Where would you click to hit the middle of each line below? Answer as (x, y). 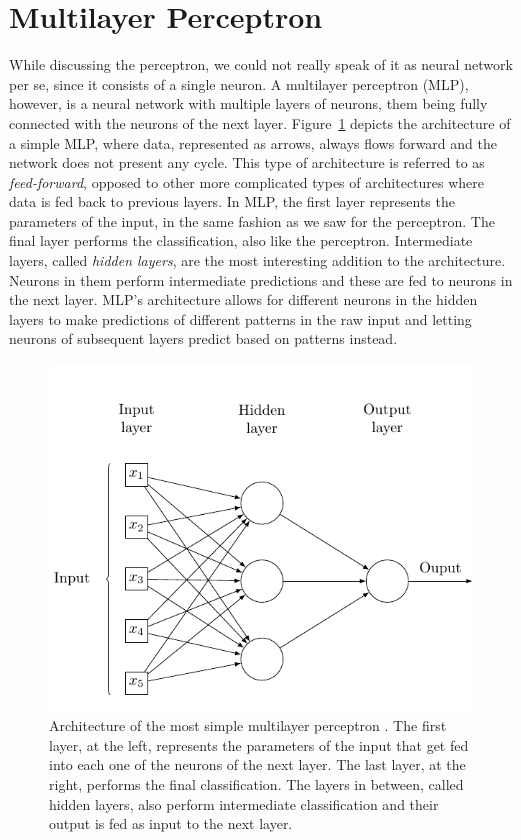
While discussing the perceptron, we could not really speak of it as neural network (261, 64)
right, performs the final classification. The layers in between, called (256, 783)
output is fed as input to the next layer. (171, 823)
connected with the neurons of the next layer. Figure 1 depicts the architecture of (260, 122)
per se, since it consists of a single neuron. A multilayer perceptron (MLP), (239, 83)
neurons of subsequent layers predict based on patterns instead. (203, 338)
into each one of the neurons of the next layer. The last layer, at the (257, 764)
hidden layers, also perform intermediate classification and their (244, 803)
